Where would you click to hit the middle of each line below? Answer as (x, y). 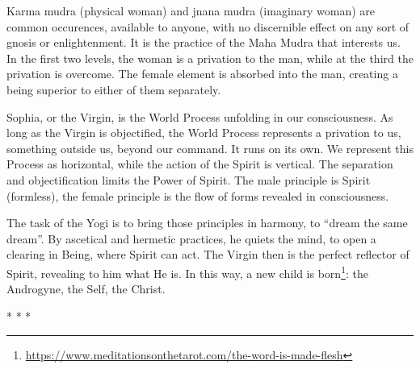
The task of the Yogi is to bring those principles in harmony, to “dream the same (207, 223)
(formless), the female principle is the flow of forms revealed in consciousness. (198, 195)
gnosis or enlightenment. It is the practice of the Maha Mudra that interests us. (204, 42)
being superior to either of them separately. (114, 89)
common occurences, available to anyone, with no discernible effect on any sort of (208, 26)
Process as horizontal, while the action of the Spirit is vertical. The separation (200, 164)
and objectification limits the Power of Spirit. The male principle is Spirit (189, 179)
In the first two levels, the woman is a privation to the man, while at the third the (210, 58)
